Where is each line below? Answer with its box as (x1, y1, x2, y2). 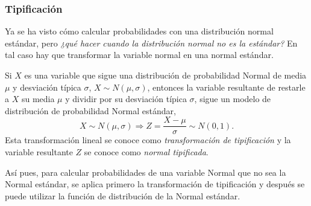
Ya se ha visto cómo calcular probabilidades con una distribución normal (5, 25, 274, 37)
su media (21, 92, 55, 105)
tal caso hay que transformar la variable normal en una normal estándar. (5, 48, 274, 61)
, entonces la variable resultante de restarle (147, 80, 306, 93)
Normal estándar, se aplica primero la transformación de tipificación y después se (5, 178, 305, 190)
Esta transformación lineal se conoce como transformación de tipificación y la (5, 134, 291, 146)
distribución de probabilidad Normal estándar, (5, 104, 176, 117)
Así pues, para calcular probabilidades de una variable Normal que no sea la (5, 166, 286, 178)
